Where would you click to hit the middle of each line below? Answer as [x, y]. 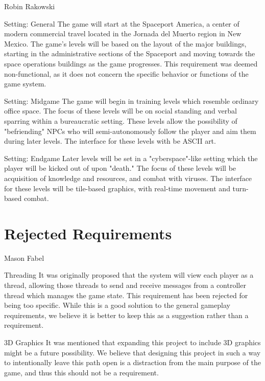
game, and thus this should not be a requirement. [81, 372]
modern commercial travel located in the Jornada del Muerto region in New [123, 33]
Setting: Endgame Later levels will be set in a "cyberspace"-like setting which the [131, 158]
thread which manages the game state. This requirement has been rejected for [126, 295]
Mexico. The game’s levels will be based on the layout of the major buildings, [125, 43]
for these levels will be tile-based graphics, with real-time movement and [117, 188]
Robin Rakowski [30, 6]
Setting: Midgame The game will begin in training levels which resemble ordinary [131, 100]
